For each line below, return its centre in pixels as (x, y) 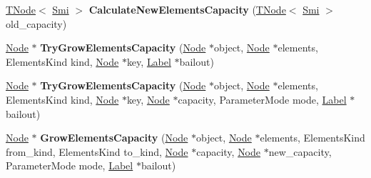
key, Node (148, 99)
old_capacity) (36, 23)
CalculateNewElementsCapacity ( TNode (187, 9)
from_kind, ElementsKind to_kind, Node (97, 151)
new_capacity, (300, 151)
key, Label (149, 61)
